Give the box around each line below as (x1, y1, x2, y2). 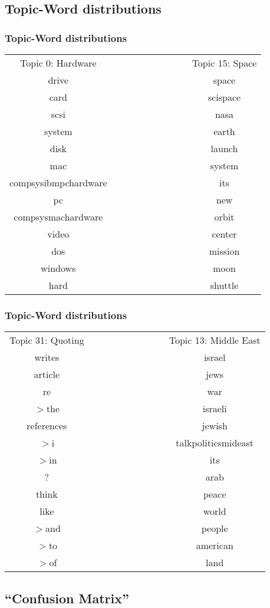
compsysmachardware (14, 210, 103, 224)
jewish (202, 419, 228, 433)
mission (209, 244, 240, 258)
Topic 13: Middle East (169, 333, 261, 347)
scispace (208, 90, 241, 104)
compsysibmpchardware (9, 176, 107, 189)
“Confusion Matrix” (5, 589, 129, 607)
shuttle (210, 278, 239, 292)
